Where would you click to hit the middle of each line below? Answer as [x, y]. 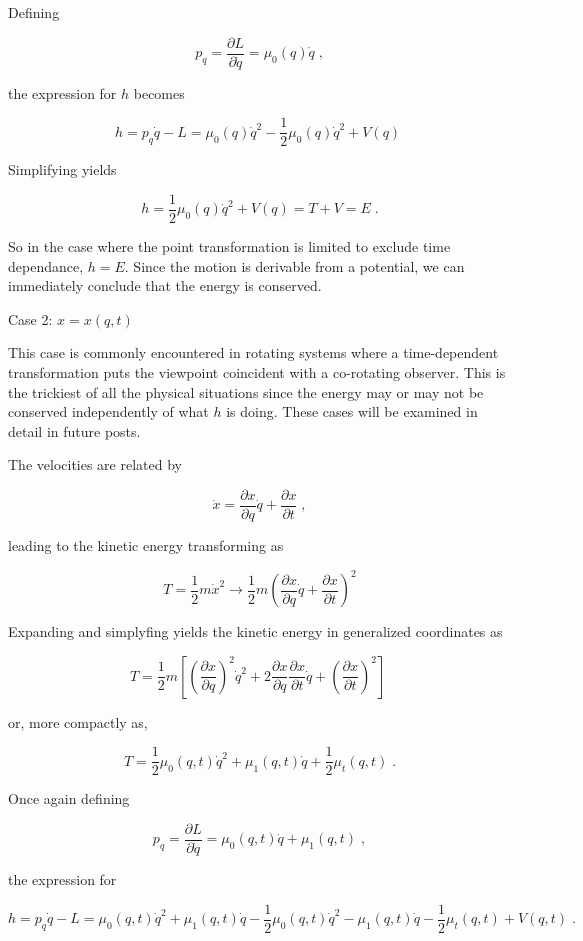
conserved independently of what [108, 411]
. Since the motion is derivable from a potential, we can [294, 265]
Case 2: [30, 318]
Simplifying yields [62, 169]
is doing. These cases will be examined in [352, 411]
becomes [159, 92]
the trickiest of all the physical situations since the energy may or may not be [246, 391]
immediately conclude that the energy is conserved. [165, 285]
